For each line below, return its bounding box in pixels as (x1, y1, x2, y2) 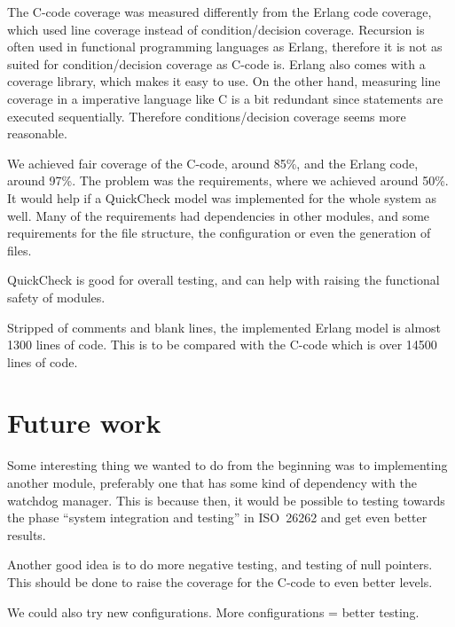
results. (7, 525, 46, 544)
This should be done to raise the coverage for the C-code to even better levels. (7, 572, 433, 591)
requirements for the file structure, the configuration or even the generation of (7, 223, 431, 242)
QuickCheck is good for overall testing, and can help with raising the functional (7, 270, 440, 289)
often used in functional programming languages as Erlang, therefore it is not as (7, 37, 443, 56)
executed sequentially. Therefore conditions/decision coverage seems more (7, 106, 406, 125)
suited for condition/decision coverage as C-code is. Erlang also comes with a (7, 54, 426, 73)
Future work (7, 404, 161, 441)
